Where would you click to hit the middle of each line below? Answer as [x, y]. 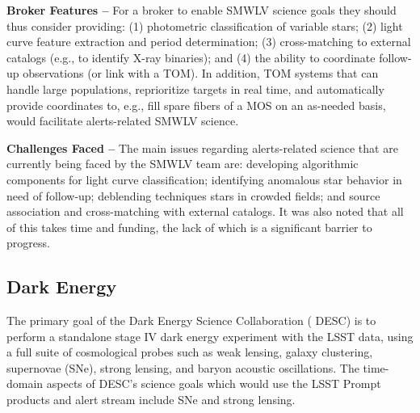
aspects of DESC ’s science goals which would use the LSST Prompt [214, 383]
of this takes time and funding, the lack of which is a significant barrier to [189, 227]
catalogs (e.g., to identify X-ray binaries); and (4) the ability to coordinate [191, 57]
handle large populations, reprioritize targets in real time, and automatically [195, 88]
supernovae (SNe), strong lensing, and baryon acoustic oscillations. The [183, 367]
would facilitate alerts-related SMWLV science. [123, 121]
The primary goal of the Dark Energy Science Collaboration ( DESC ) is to [191, 320]
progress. [28, 243]
